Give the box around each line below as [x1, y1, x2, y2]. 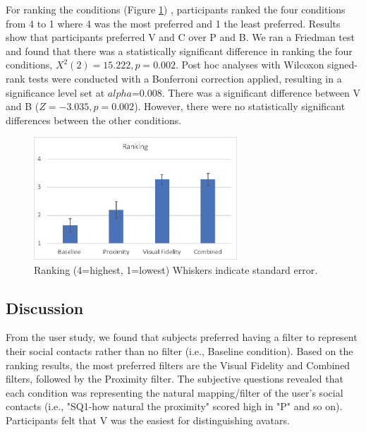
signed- [327, 57, 358, 72]
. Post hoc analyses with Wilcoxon [176, 57, 324, 72]
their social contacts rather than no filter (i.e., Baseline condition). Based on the [6, 343, 353, 358]
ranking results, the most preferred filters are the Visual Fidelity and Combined [6, 357, 350, 372]
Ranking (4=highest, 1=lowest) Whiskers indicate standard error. [34, 262, 318, 277]
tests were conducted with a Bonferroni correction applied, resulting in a [28, 71, 342, 85]
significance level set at [6, 85, 105, 100]
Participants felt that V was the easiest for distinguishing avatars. [6, 412, 290, 427]
